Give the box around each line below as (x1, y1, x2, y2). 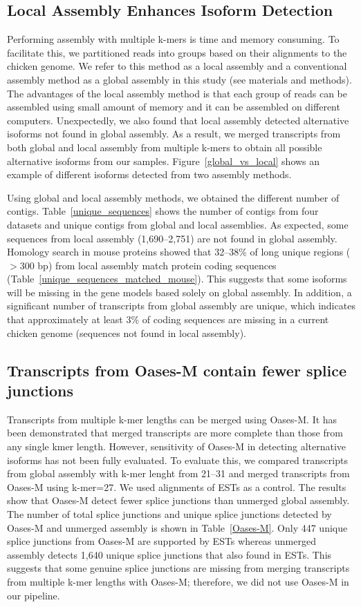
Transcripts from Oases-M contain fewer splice (7, 359, 347, 380)
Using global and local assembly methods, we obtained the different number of (7, 190, 340, 204)
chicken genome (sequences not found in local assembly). (7, 325, 246, 340)
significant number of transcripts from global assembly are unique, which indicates (7, 298, 355, 313)
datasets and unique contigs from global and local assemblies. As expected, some (7, 217, 349, 231)
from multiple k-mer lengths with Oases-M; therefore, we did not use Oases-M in (7, 574, 349, 588)
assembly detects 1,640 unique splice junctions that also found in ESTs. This (7, 547, 332, 561)
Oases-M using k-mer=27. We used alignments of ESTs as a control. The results (7, 479, 346, 494)
